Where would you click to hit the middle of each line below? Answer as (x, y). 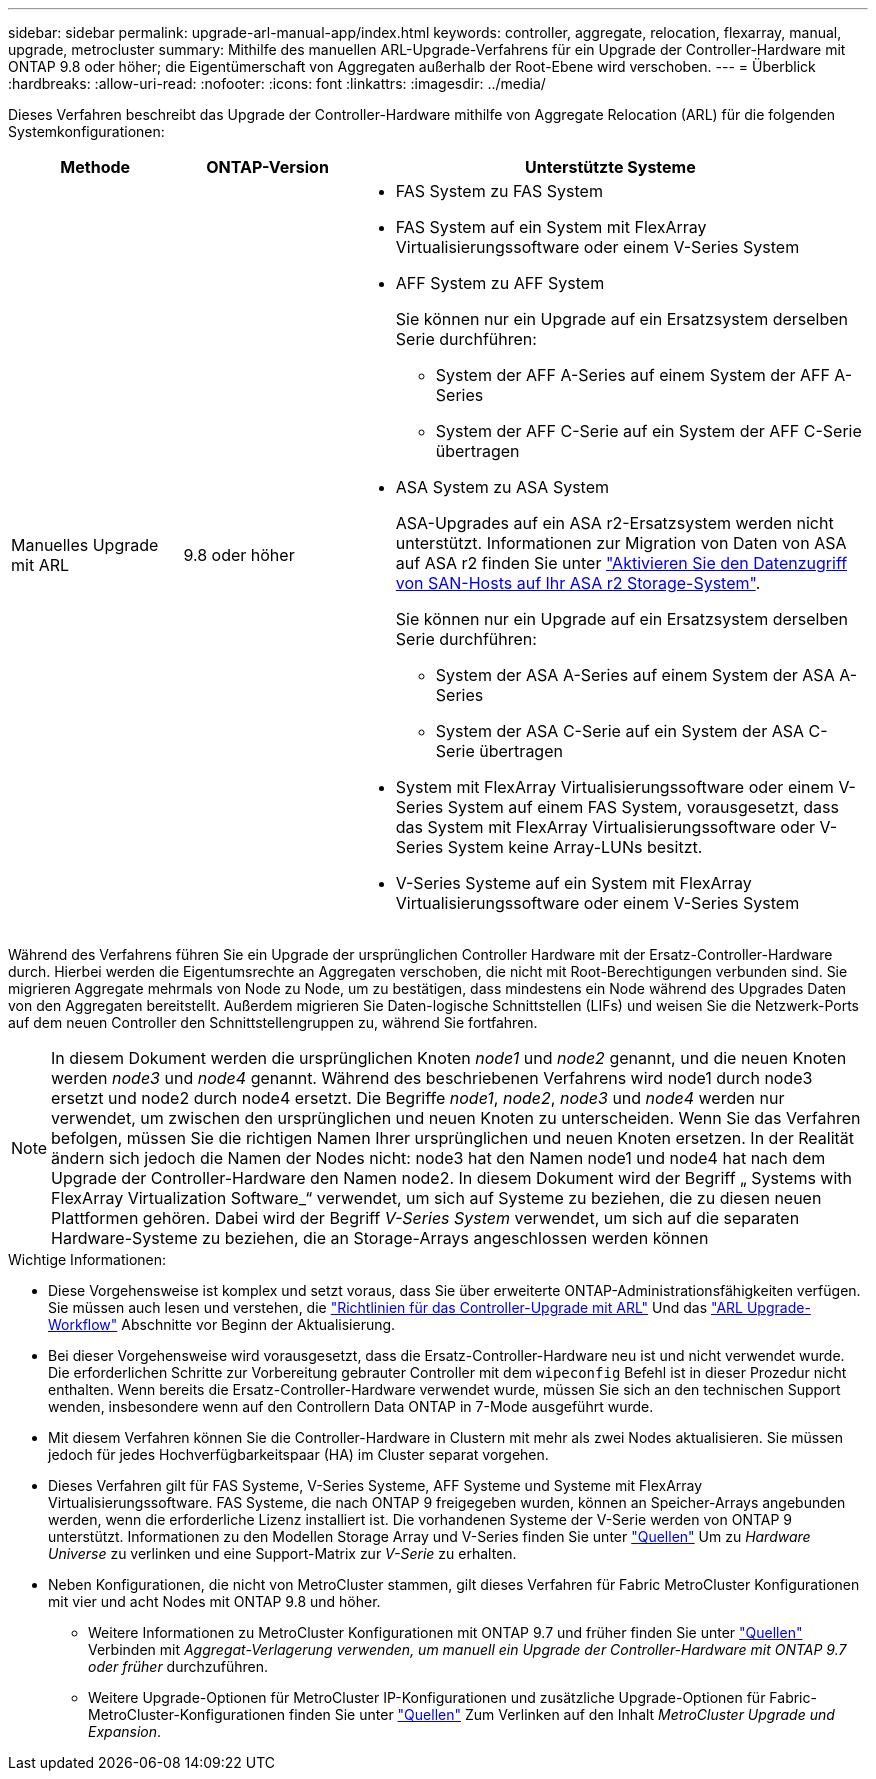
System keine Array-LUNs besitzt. (575, 847)
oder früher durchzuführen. (178, 1666)
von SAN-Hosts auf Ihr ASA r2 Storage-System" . (578, 583)
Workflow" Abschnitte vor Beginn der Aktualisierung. (222, 1324)
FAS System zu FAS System (499, 191)
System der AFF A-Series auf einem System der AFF (632, 375)
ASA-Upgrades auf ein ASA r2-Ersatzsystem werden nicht (614, 523)
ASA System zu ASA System (502, 487)
